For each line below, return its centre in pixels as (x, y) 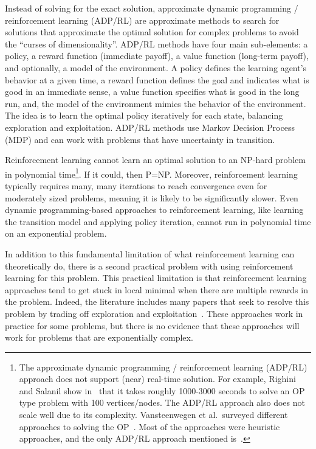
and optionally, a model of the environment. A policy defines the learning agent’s (156, 67)
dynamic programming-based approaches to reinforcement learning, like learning (154, 210)
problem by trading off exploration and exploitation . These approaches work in (154, 313)
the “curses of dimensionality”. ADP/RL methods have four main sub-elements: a (156, 44)
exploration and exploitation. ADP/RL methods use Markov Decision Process (150, 127)
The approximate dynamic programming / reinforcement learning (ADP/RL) (163, 367)
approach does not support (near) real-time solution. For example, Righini (157, 379)
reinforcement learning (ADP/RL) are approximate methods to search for (142, 20)
